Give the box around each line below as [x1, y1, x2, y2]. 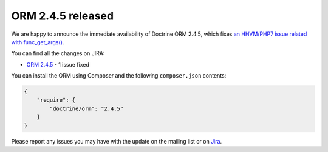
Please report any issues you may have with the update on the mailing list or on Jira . [11, 137, 222, 145]
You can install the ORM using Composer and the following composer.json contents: [11, 72, 227, 79]
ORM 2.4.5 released [11, 9, 114, 22]
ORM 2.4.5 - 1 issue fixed [26, 61, 89, 68]
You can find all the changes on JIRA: [11, 50, 105, 57]
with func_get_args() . [11, 38, 64, 45]
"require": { [36, 97, 76, 104]
